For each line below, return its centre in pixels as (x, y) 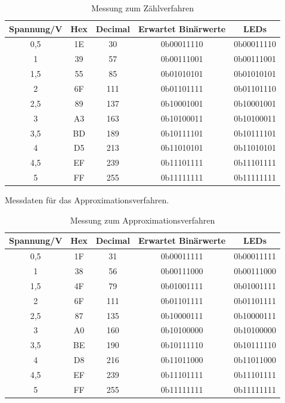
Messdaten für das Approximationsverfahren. (87, 200)
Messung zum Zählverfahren (142, 8)
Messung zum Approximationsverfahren (142, 220)
